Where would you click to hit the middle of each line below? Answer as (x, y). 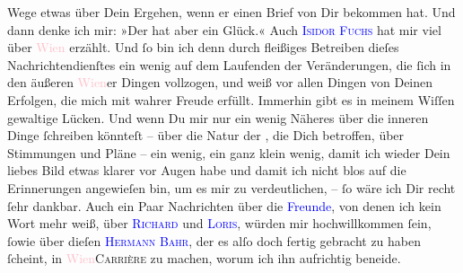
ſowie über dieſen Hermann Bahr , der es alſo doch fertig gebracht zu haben (214, 240)
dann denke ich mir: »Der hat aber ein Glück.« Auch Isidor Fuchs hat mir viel (224, 29)
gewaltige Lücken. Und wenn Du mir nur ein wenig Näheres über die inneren (218, 117)
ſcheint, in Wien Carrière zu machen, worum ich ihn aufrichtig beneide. (204, 258)
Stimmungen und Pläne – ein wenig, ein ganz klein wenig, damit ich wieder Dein (229, 152)
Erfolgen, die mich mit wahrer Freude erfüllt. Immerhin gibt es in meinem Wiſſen (231, 99)
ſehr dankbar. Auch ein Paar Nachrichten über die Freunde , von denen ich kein (224, 205)
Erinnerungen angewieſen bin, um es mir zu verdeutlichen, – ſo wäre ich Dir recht (231, 187)
